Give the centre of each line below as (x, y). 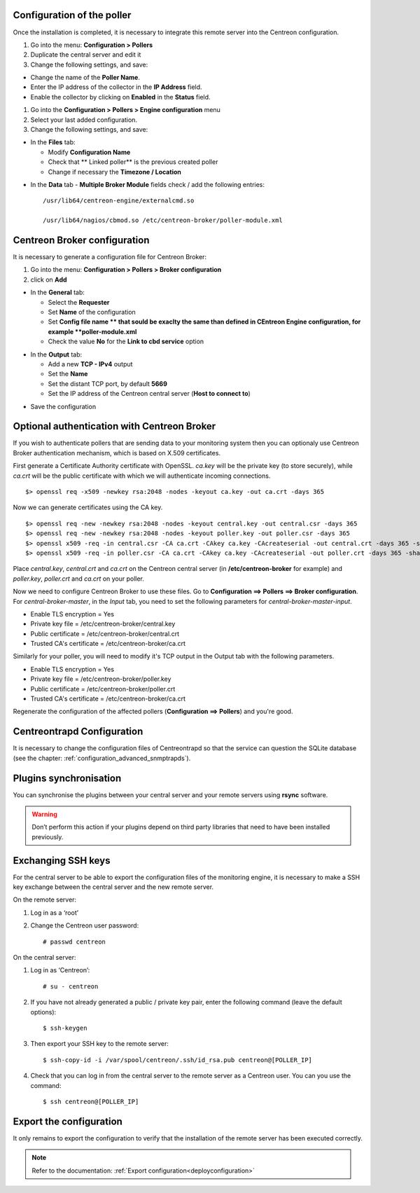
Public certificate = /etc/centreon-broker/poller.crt (103, 689)
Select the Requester (79, 302)
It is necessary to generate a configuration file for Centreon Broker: (110, 257)
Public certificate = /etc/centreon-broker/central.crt (105, 633)
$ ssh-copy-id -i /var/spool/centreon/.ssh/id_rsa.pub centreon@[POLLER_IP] (178, 1060)
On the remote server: (45, 899)
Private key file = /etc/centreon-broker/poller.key (101, 679)
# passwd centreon (75, 942)
